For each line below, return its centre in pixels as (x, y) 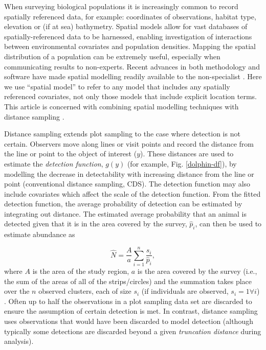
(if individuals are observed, (185, 291)
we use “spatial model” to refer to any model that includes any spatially (117, 86)
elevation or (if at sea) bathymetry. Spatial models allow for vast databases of (126, 26)
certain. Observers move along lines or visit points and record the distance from (129, 143)
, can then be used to (228, 224)
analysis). (19, 341)
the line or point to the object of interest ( (71, 154)
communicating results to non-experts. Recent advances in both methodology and (132, 66)
